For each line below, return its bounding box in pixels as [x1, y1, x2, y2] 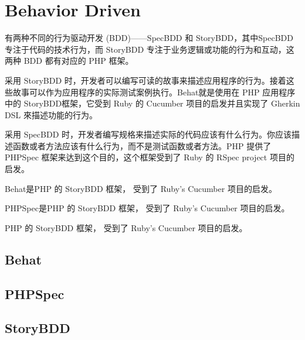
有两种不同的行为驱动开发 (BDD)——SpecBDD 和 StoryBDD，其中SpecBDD [5, 32, 293, 44]
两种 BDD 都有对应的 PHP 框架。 [5, 54, 134, 67]
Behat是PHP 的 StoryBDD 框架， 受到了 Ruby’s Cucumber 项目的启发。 [5, 182, 277, 194]
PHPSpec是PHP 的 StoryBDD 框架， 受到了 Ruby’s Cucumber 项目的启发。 [5, 202, 290, 214]
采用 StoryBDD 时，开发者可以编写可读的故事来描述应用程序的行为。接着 [5, 74, 286, 86]
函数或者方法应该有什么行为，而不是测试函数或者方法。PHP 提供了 [12, 139, 272, 152]
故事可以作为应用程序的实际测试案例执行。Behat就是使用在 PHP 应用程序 [12, 85, 296, 98]
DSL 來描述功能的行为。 [5, 108, 97, 121]
